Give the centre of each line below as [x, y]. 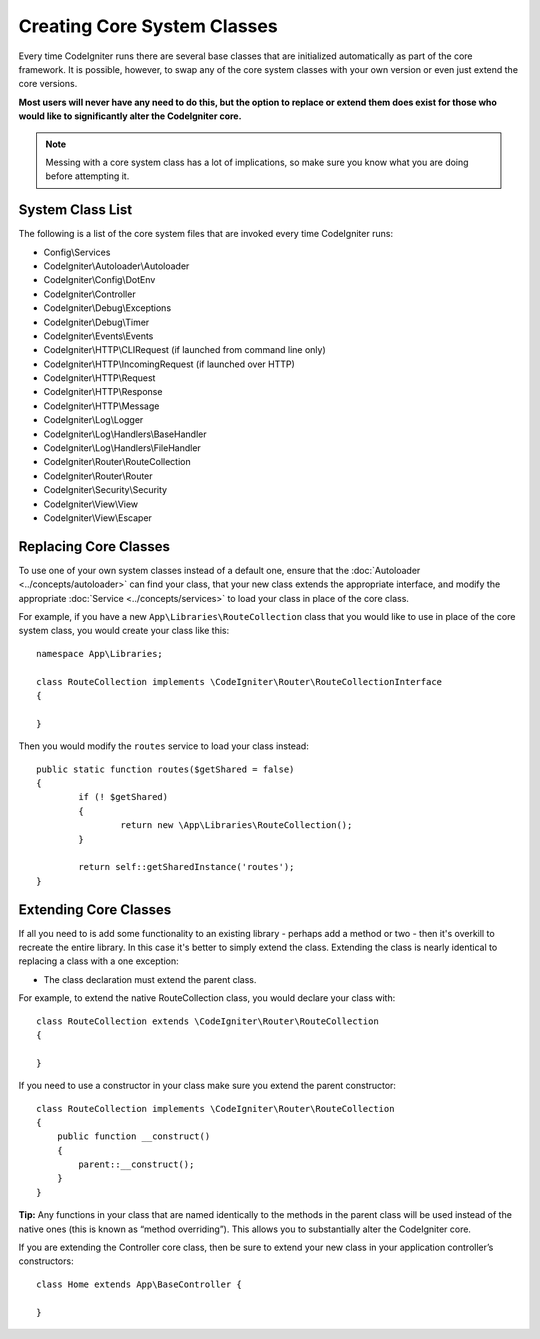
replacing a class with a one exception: [98, 961]
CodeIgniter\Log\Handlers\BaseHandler [125, 434]
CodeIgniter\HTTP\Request [99, 378]
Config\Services [77, 252]
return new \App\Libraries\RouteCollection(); [236, 825]
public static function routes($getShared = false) [165, 769]
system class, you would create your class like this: [124, 631]
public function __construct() [133, 1136]
